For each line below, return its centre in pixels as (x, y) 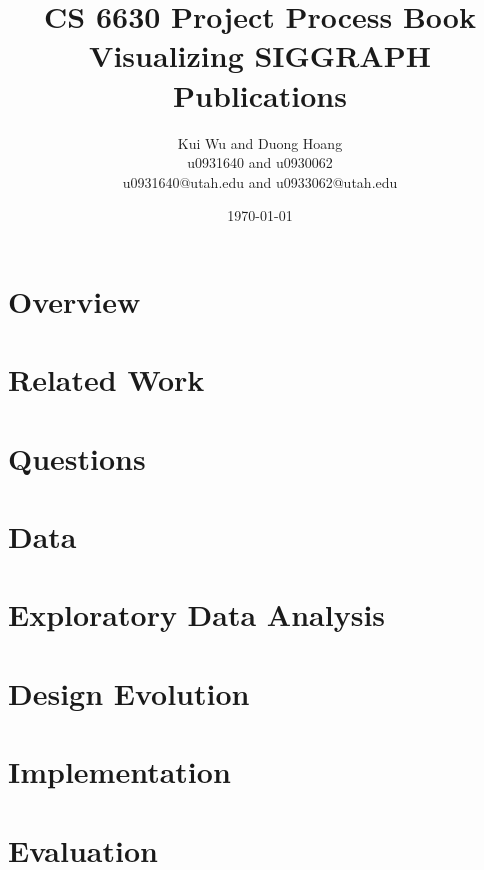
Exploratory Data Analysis (197, 614)
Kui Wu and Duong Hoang (260, 142)
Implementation (119, 771)
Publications (260, 94)
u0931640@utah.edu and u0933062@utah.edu (260, 181)
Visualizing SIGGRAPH (260, 55)
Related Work (106, 379)
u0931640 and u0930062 (260, 162)
